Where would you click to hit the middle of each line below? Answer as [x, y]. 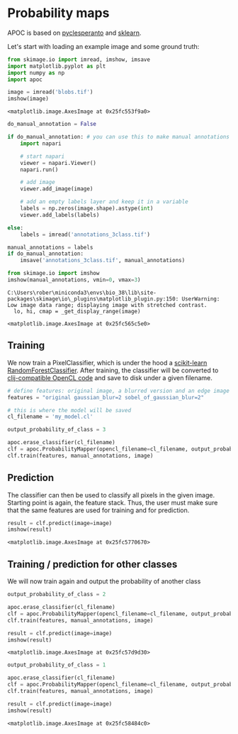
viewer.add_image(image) [57, 189]
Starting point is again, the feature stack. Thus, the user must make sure [113, 502]
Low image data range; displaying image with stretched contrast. [107, 305]
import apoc [25, 80]
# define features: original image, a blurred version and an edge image [119, 391]
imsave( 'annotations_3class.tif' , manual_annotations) [103, 261]
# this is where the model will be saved [69, 410]
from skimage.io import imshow [53, 274]
